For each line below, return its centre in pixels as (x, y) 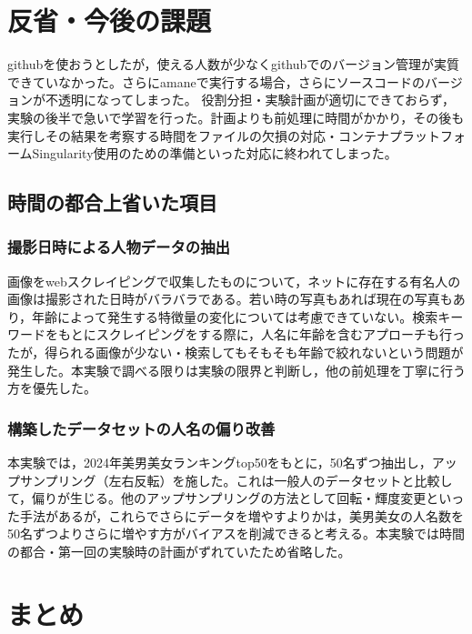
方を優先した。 (52, 388)
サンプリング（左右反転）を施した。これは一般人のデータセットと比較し (236, 480)
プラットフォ (427, 135)
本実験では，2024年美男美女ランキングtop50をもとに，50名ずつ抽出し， (220, 463)
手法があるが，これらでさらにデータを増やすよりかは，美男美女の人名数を (241, 515)
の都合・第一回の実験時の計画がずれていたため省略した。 (179, 552)
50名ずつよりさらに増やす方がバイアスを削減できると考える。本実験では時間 (236, 533)
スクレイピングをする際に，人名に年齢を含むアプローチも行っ (281, 334)
